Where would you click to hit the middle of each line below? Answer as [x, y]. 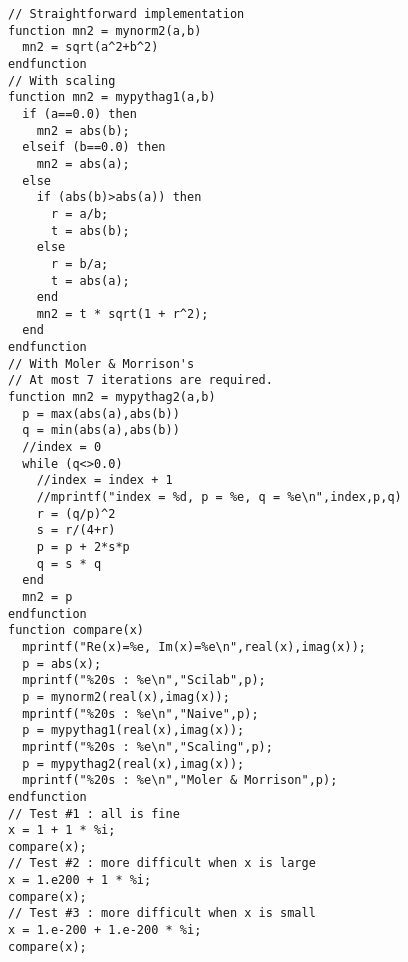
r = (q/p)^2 [76, 513]
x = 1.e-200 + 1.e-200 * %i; [105, 930]
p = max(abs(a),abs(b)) [101, 413]
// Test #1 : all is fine [94, 813]
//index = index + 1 [104, 480]
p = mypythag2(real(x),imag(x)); [133, 763]
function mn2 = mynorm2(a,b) [105, 30]
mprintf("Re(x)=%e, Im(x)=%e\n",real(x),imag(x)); [194, 646]
